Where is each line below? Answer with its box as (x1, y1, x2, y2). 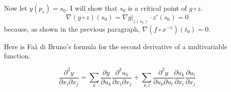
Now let (4, 3, 27, 13)
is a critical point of (128, 3, 187, 13)
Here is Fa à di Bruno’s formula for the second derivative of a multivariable (4, 41, 228, 51)
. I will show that (66, 3, 117, 13)
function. (4, 51, 31, 61)
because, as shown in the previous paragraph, (4, 23, 140, 34)
